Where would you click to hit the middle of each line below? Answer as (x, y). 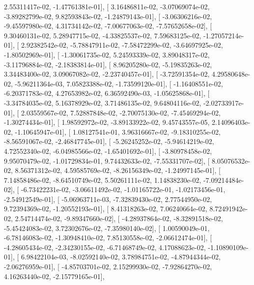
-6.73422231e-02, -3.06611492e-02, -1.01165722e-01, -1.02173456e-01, (123, 189)
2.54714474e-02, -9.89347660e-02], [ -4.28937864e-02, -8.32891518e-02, (119, 218)
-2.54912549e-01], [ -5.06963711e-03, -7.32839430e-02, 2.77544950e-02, (108, 199)
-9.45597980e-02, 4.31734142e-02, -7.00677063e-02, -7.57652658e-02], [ (108, 26)
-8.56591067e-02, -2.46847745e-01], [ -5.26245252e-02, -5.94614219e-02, (109, 141)
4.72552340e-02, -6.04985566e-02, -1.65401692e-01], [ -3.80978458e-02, (108, 151)
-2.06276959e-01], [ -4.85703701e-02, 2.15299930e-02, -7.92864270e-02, (108, 267)
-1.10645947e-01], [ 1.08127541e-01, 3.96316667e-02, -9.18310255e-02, (118, 131)
